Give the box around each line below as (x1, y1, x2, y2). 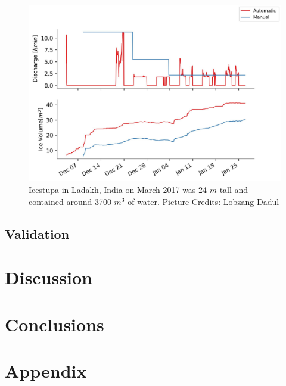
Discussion (5, 265, 92, 289)
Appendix (5, 358, 87, 382)
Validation (5, 224, 70, 242)
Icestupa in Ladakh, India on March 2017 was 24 (29, 183, 207, 196)
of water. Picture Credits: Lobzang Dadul (128, 195, 279, 207)
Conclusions (5, 312, 104, 336)
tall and (219, 183, 248, 196)
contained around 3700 (29, 195, 111, 207)
